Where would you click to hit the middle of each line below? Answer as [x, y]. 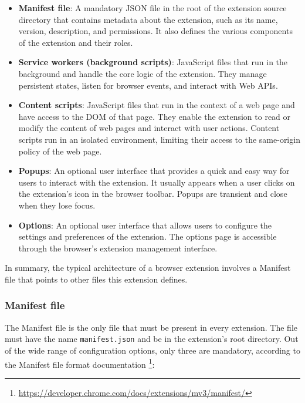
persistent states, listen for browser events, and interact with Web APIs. [148, 85]
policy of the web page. [60, 151]
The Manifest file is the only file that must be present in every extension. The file [151, 327]
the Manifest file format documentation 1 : [80, 363]
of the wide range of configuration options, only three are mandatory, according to [152, 350]
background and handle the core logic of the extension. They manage [143, 73]
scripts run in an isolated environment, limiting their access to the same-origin [159, 139]
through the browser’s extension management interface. [118, 248]
